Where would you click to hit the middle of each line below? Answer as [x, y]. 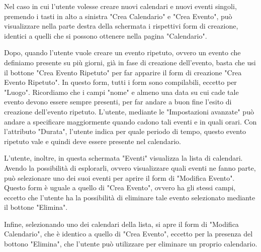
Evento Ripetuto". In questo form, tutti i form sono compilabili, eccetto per [120, 82]
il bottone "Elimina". [36, 207]
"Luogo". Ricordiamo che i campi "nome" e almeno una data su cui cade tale [121, 92]
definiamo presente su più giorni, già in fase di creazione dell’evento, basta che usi [130, 62]
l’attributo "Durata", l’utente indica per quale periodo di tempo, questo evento [125, 131]
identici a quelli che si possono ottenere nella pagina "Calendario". [106, 35]
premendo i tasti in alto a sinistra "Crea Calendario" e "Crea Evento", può [118, 16]
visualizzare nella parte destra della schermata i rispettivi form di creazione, [121, 26]
